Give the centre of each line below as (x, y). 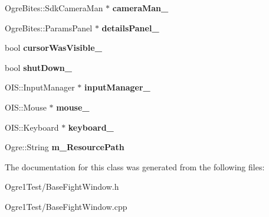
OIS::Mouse (26, 107)
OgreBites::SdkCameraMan (54, 8)
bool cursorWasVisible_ (53, 48)
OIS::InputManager (40, 87)
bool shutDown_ (38, 67)
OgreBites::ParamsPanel (49, 27)
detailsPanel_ (130, 27)
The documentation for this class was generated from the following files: (135, 166)
